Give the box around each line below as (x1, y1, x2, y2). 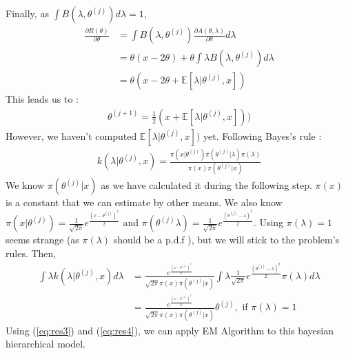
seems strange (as (6, 232, 79, 247)
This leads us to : (6, 92, 79, 106)
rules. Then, (6, 245, 57, 260)
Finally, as (6, 6, 49, 20)
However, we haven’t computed (6, 128, 137, 143)
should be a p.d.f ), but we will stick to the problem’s (113, 232, 340, 247)
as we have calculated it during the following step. (101, 178, 312, 192)
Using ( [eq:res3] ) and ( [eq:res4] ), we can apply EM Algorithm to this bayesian (6, 323, 334, 337)
